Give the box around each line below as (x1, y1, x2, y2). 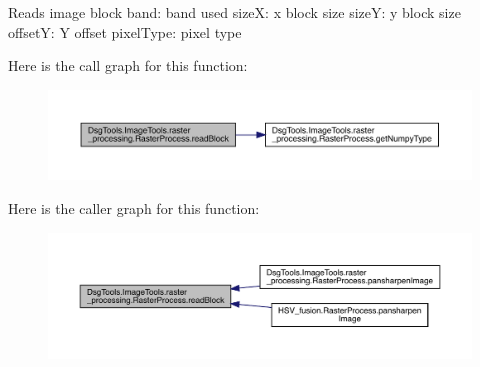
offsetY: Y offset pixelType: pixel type (8, 21, 242, 42)
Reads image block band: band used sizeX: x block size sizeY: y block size (8, 2, 461, 22)
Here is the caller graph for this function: (8, 198, 260, 219)
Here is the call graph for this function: (8, 55, 248, 76)
